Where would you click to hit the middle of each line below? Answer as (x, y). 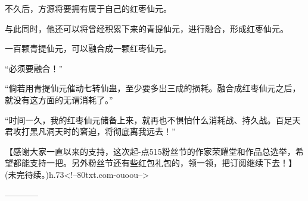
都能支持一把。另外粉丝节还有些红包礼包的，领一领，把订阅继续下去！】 (155, 163)
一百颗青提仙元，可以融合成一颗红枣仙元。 (88, 48)
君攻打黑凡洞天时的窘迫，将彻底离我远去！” (90, 131)
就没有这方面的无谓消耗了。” (59, 99)
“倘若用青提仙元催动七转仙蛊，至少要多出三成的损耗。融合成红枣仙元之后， (153, 88)
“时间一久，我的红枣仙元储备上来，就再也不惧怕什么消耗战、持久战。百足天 (153, 119)
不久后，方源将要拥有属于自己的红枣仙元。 (88, 8)
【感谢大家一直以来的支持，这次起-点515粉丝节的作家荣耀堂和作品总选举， (150, 151)
